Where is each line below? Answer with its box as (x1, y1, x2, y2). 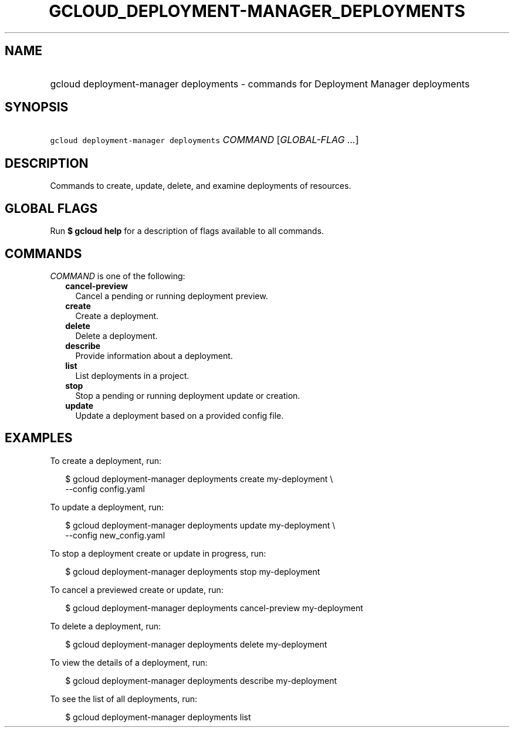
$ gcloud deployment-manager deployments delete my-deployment (65, 639, 327, 649)
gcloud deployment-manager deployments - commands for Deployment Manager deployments (50, 77, 470, 90)
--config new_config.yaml (65, 530, 165, 540)
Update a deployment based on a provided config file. (75, 410, 284, 421)
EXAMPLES (5, 431, 73, 446)
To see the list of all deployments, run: (50, 693, 198, 704)
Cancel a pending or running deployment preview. (75, 290, 268, 301)
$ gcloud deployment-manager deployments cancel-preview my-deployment (65, 602, 363, 613)
